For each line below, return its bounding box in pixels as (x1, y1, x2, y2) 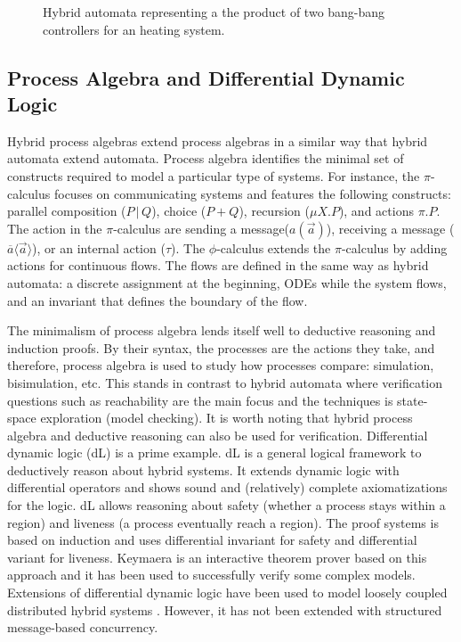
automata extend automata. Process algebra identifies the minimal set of (7, 149, 404, 168)
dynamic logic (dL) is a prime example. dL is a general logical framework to (7, 443, 422, 462)
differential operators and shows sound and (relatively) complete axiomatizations (7, 478, 448, 497)
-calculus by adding (341, 238, 448, 257)
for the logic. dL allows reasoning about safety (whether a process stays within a (7, 496, 446, 514)
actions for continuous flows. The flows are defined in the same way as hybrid (7, 256, 429, 275)
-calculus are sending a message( (113, 218, 290, 237)
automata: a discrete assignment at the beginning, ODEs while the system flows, (7, 273, 447, 292)
